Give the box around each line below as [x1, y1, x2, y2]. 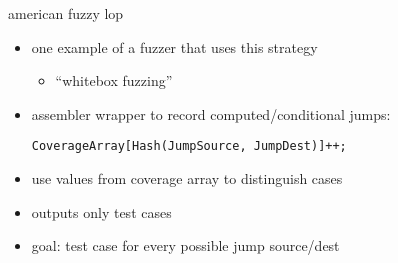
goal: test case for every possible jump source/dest [31, 235, 340, 256]
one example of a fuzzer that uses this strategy [31, 36, 318, 57]
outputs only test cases [31, 201, 172, 222]
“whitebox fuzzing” [55, 70, 173, 91]
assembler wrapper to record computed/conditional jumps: [31, 103, 391, 124]
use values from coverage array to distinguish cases [31, 168, 343, 189]
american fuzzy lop [8, 3, 124, 23]
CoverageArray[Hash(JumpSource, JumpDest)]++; [31, 139, 347, 154]
